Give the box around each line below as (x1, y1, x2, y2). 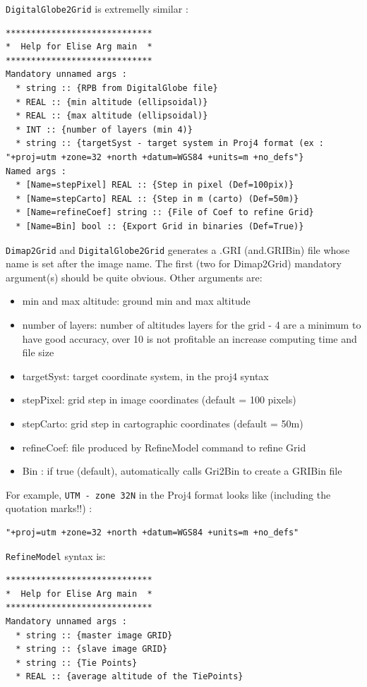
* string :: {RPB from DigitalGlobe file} (16, 83, 218, 94)
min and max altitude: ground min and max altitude (22, 293, 251, 308)
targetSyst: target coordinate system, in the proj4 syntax (22, 368, 269, 383)
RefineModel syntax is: (6, 548, 106, 563)
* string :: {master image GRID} (16, 630, 173, 640)
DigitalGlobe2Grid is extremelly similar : (6, 1, 188, 16)
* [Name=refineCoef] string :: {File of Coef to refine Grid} (16, 207, 314, 218)
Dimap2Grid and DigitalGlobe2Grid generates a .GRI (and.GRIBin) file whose (6, 242, 350, 257)
